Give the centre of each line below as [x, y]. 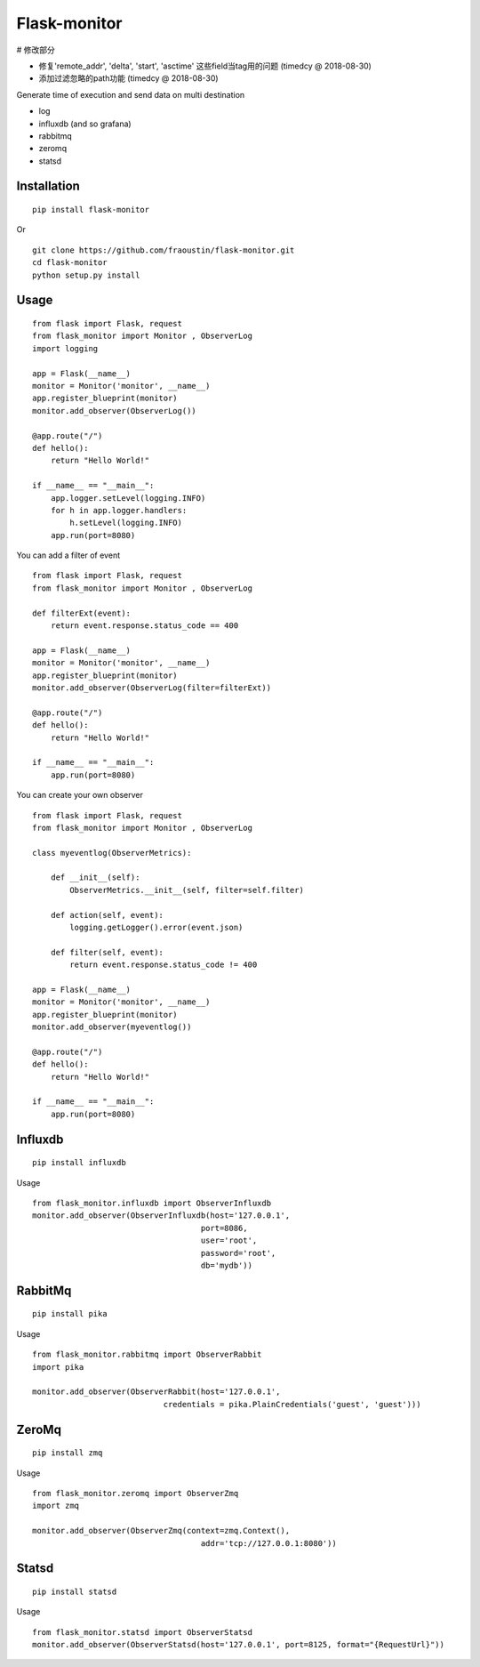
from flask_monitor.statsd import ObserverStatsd [143, 1632]
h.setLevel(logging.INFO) [126, 523]
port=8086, [224, 1228]
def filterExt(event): [82, 613]
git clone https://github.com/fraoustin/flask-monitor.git [164, 250]
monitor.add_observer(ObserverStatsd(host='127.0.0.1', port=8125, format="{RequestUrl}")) [238, 1645]
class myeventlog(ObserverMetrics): [112, 853]
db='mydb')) [227, 1266]
